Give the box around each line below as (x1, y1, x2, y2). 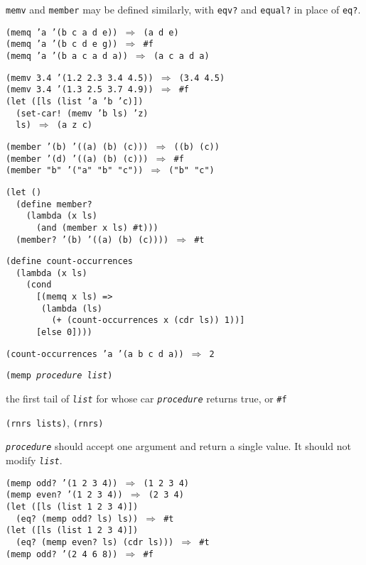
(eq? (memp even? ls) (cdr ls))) (16, 537, 174, 547)
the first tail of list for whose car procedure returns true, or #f (6, 391, 287, 406)
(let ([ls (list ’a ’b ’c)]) (6, 96, 144, 106)
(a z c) (56, 120, 92, 131)
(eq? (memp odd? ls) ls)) (16, 513, 139, 524)
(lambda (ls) (41, 303, 103, 314)
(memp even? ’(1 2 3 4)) (6, 490, 123, 500)
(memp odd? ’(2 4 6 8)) (6, 549, 118, 559)
